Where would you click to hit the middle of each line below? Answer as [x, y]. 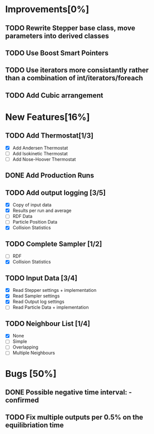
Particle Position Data [35, 222]
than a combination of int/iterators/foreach [74, 78]
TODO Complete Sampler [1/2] [54, 244]
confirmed [22, 400]
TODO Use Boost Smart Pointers [57, 53]
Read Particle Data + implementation [51, 308]
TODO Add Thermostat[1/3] [49, 136]
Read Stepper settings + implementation [55, 290]
